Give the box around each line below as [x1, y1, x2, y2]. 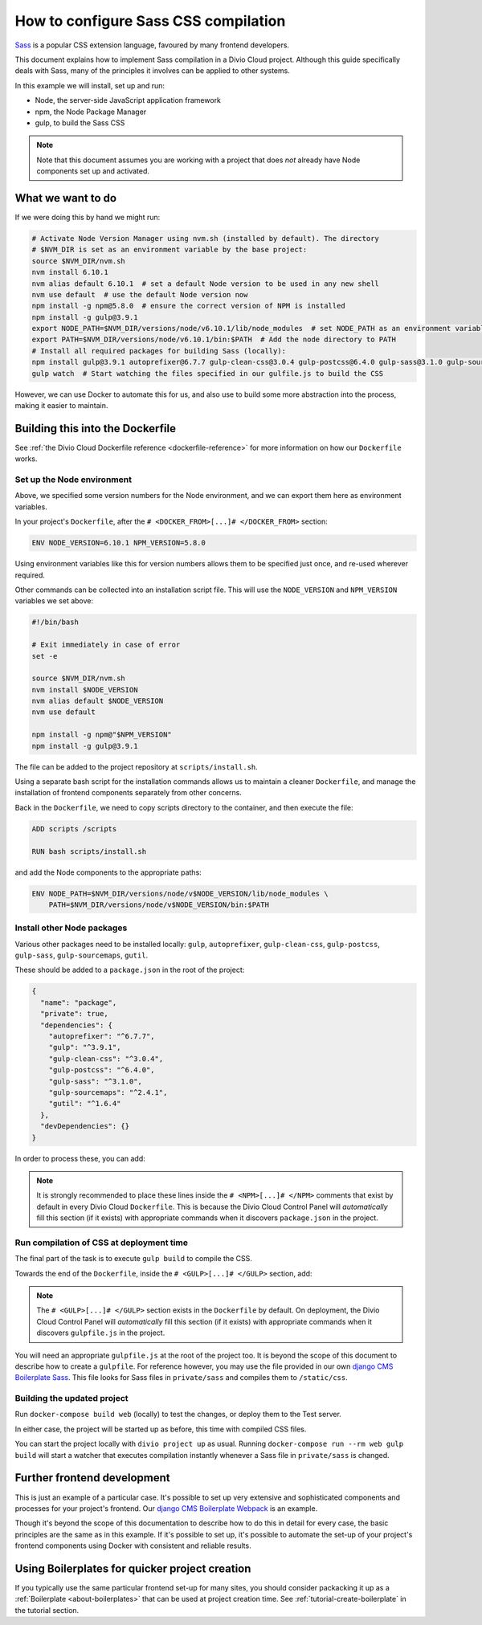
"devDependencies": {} [40, 1121, 130, 1131]
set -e [31, 651, 58, 660]
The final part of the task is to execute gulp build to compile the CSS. [14, 1254, 252, 1264]
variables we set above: [14, 596, 94, 606]
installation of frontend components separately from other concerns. [14, 788, 243, 798]
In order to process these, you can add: [14, 1153, 145, 1163]
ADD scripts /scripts [31, 824, 117, 833]
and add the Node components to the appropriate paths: [14, 868, 202, 877]
